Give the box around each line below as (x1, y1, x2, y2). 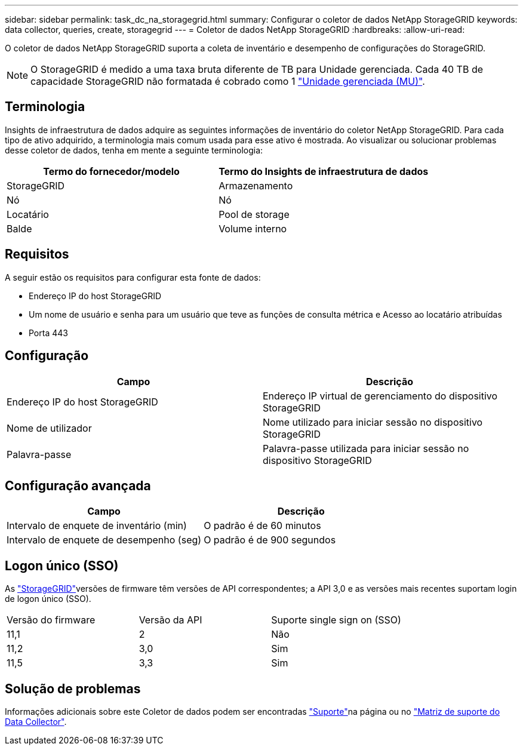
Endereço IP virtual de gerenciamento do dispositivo (263, 389, 498, 402)
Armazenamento (219, 179, 293, 192)
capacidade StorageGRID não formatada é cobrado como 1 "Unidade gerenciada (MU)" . (30, 75, 425, 87)
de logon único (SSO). (5, 594, 91, 604)
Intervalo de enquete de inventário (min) (7, 520, 187, 532)
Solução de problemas (5, 681, 141, 696)
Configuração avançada (5, 478, 151, 493)
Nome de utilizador (7, 422, 92, 434)
